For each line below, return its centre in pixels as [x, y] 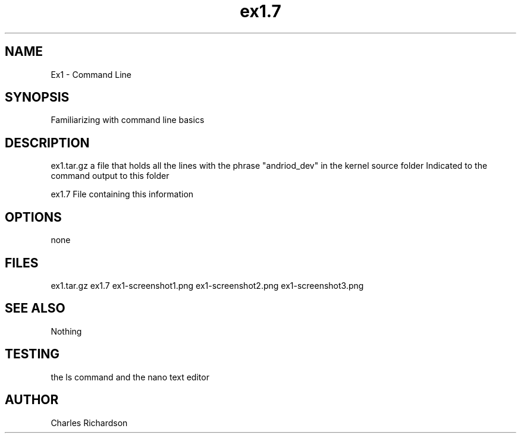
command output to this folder [110, 176]
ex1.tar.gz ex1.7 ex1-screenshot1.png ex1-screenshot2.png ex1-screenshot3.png [207, 285]
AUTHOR [32, 400]
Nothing [66, 331]
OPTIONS [33, 217]
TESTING [32, 354]
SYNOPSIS [37, 97]
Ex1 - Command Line [91, 74]
